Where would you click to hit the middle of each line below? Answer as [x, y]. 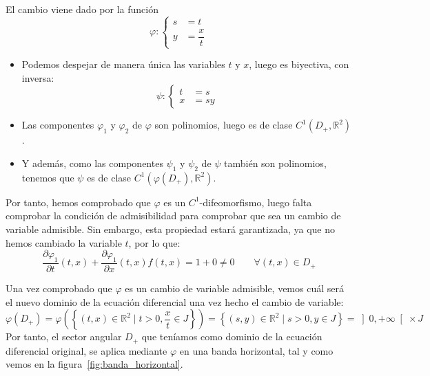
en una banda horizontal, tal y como [256, 350]
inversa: [38, 77]
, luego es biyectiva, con [299, 64]
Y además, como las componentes [92, 163]
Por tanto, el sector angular [64, 336]
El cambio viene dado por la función [82, 9]
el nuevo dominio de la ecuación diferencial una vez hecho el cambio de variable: [175, 301]
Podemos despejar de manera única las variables [123, 64]
